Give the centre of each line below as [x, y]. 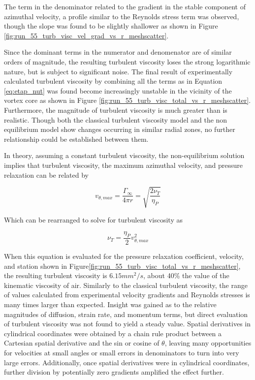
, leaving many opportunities [208, 343]
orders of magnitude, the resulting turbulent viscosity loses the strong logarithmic [127, 61]
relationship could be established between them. [76, 139]
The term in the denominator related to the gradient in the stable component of [125, 6]
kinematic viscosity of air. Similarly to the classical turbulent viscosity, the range [126, 285]
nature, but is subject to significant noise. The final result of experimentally [118, 71]
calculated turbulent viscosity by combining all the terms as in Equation [113, 81]
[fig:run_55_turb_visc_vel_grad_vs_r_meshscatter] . [86, 35]
